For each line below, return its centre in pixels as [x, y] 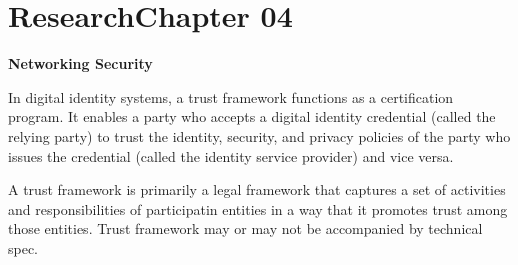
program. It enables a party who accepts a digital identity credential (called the [252, 116]
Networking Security [80, 63]
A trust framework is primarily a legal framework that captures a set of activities [257, 189]
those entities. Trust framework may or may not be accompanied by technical [245, 228]
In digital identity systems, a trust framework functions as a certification [231, 96]
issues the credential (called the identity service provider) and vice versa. [231, 155]
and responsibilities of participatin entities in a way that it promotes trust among [258, 208]
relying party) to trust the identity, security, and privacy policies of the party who [259, 135]
